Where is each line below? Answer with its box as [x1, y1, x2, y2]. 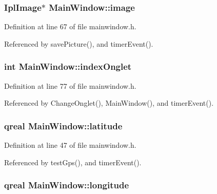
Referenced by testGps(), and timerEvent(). [4, 157, 142, 167]
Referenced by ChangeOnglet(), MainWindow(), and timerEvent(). [4, 98, 214, 108]
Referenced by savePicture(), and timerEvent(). [4, 38, 153, 49]
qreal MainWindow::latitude [4, 119, 123, 132]
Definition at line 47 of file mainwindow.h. [4, 140, 136, 150]
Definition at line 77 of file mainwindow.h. [4, 80, 136, 91]
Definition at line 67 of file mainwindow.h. [4, 21, 136, 32]
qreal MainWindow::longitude [4, 179, 129, 191]
